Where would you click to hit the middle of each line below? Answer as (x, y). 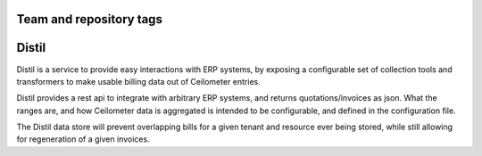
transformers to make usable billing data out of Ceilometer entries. (138, 81)
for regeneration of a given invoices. (83, 139)
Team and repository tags (89, 19)
